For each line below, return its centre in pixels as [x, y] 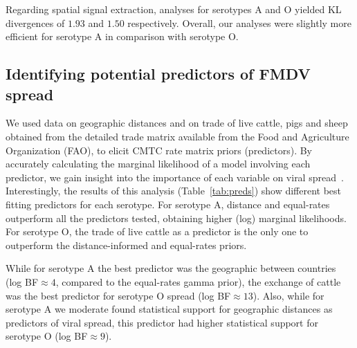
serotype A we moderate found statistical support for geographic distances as [169, 309]
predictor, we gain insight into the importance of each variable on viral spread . [175, 177]
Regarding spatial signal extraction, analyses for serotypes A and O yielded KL [174, 9]
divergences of [35, 22]
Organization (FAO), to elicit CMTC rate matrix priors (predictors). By [159, 150]
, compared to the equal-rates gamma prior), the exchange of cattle [198, 281]
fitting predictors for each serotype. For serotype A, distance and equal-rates [168, 204]
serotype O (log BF [47, 336]
